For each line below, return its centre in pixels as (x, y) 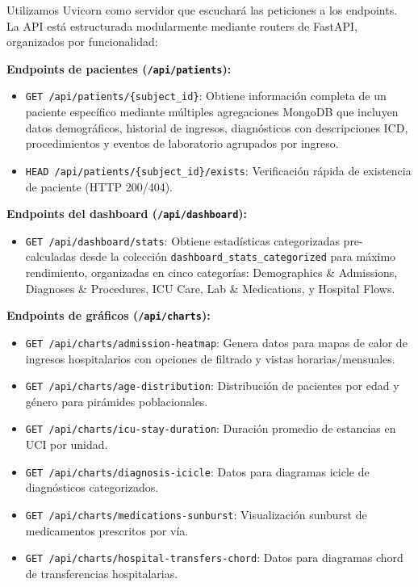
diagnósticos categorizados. (92, 487)
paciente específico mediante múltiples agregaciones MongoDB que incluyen (212, 112)
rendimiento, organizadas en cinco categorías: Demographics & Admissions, (211, 273)
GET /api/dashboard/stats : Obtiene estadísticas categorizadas (182, 240)
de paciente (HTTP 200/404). (99, 186)
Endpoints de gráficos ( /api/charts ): (109, 315)
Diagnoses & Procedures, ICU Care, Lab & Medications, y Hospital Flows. (210, 288)
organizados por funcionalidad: (82, 42)
